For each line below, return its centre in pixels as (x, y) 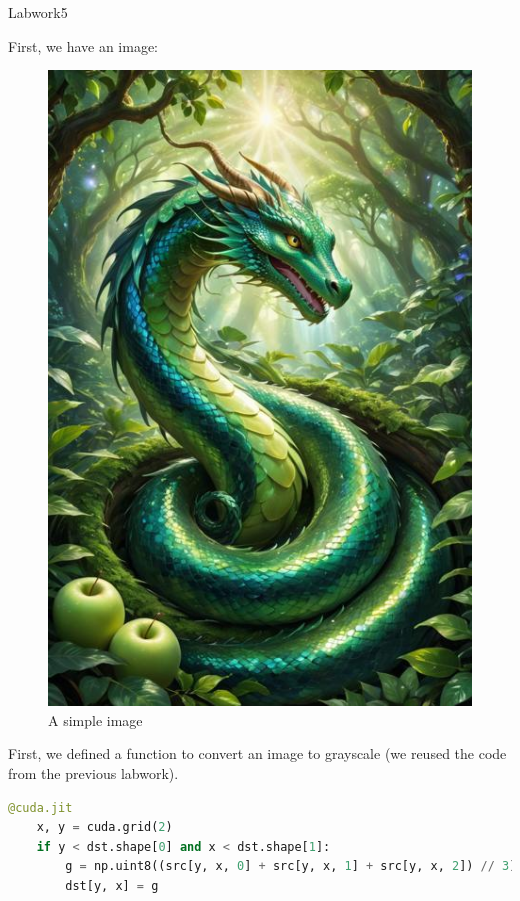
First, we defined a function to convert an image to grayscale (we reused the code (257, 753)
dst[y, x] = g (112, 885)
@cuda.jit (40, 807)
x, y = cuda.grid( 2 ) (104, 827)
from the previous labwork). (93, 772)
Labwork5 (38, 12)
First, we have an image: (83, 45)
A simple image (95, 719)
